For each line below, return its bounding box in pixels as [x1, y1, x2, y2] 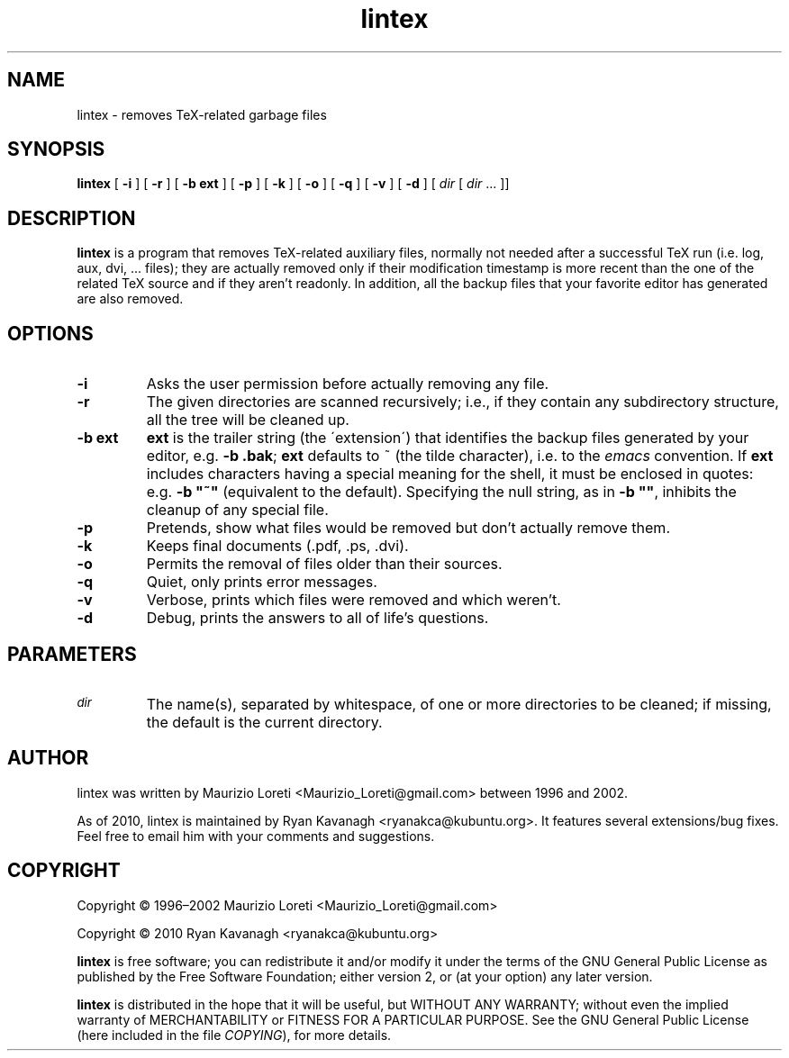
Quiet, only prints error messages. [146, 573, 377, 592]
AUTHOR [7, 746, 89, 770]
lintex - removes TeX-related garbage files [77, 106, 327, 122]
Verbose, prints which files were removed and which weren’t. [146, 591, 561, 610]
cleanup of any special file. [146, 501, 329, 520]
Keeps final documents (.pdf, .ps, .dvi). [146, 537, 409, 556]
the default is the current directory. [146, 712, 383, 731]
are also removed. [77, 291, 184, 307]
